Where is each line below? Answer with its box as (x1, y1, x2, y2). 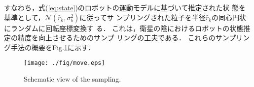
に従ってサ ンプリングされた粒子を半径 (79, 12, 206, 22)
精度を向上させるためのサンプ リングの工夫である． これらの (17, 32, 216, 43)
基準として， (4, 12, 45, 22)
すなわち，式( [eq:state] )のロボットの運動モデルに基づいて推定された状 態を (4, 2, 246, 12)
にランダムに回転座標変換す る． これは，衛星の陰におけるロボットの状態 (4, 23, 244, 33)
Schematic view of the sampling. (24, 74, 121, 84)
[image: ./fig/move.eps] (24, 59, 105, 67)
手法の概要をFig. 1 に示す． (10, 42, 95, 52)
